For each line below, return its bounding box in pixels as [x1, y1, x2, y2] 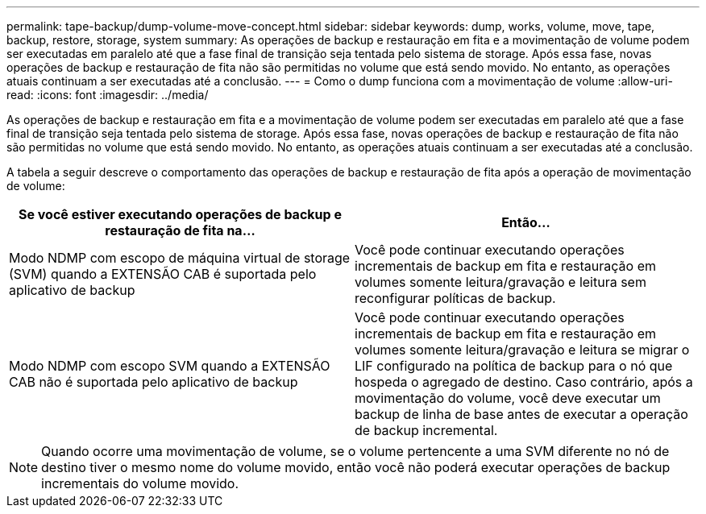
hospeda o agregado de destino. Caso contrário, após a [355, 374, 693, 390]
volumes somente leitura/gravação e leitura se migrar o [355, 342, 690, 358]
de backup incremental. [355, 422, 498, 438]
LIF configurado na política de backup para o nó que [355, 358, 673, 374]
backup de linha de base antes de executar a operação [355, 406, 688, 422]
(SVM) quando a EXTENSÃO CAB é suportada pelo [9, 266, 317, 282]
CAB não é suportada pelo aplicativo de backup [9, 374, 298, 390]
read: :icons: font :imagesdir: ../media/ [6, 88, 209, 102]
